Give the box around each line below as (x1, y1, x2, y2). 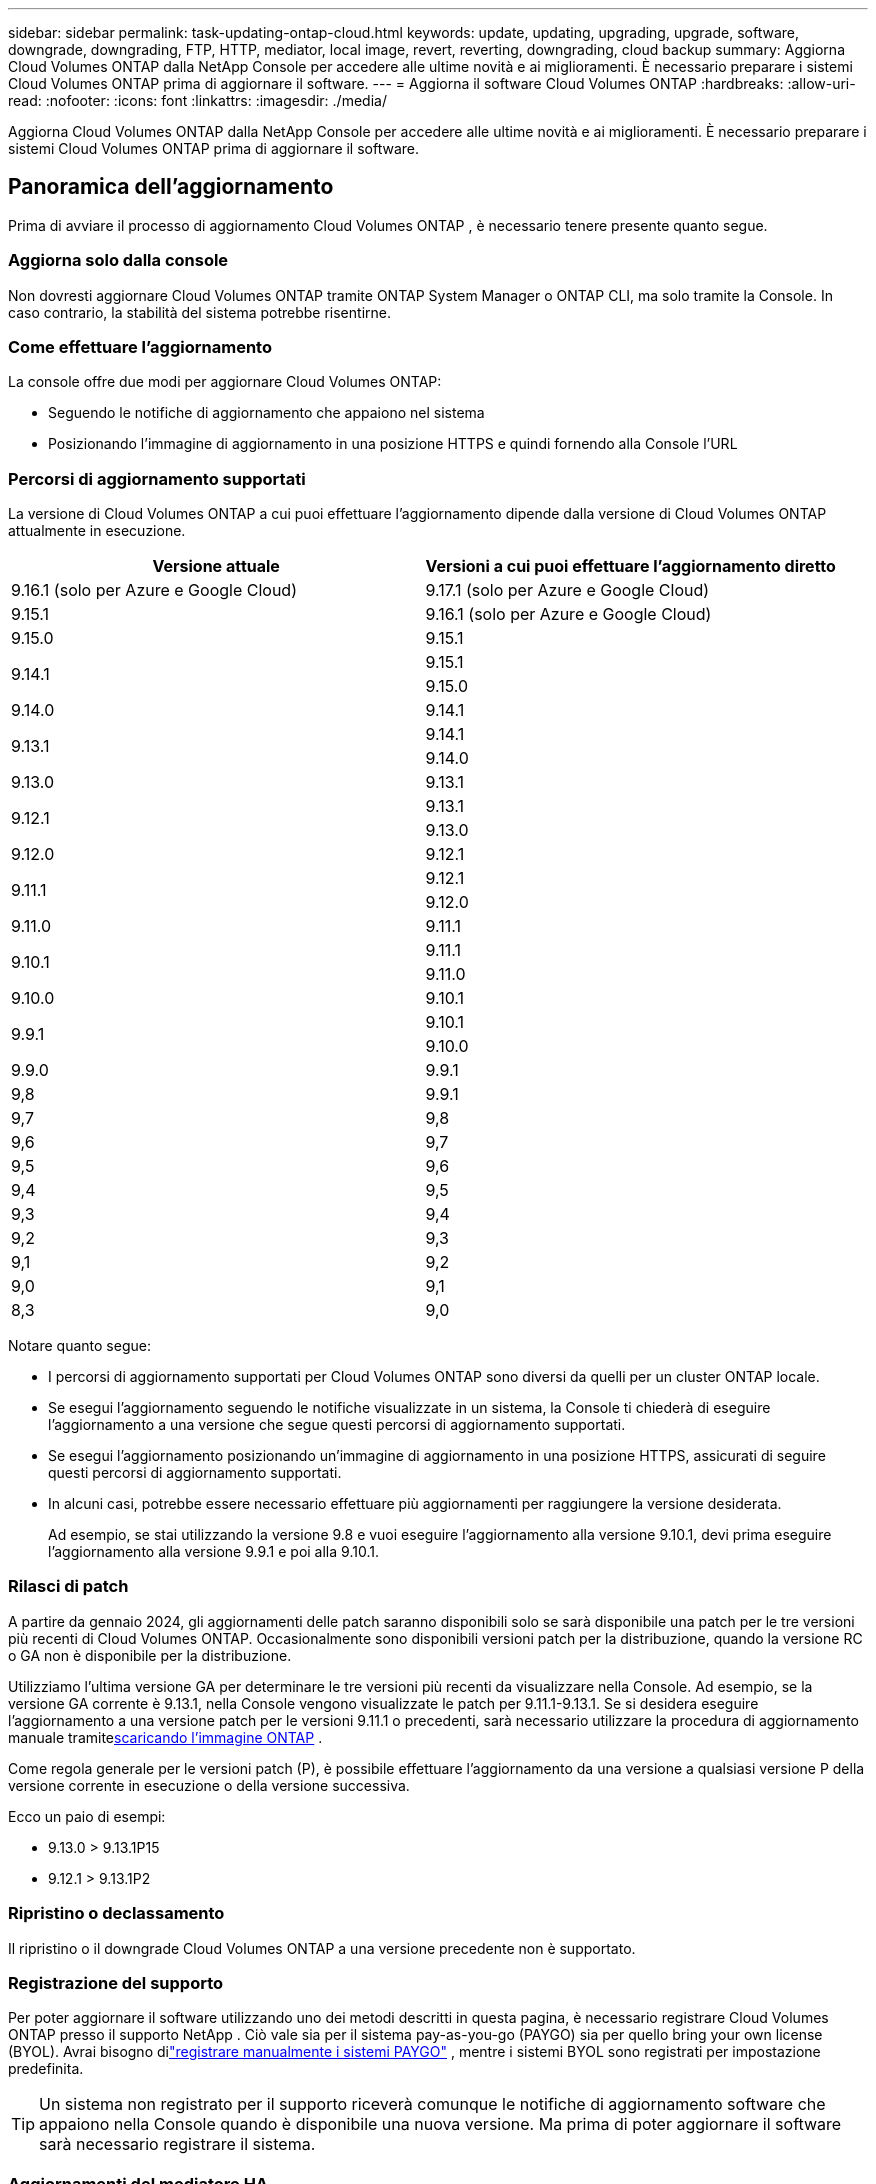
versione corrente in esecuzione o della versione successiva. (8, 1776, 410, 1794)
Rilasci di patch (8, 1576, 129, 1597)
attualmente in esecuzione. (8, 522, 186, 540)
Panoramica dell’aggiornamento (8, 174, 334, 200)
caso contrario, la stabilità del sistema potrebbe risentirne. (8, 303, 391, 321)
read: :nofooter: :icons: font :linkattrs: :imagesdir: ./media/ (8, 92, 387, 109)
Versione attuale (152, 556, 280, 577)
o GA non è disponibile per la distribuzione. (8, 1646, 292, 1664)
